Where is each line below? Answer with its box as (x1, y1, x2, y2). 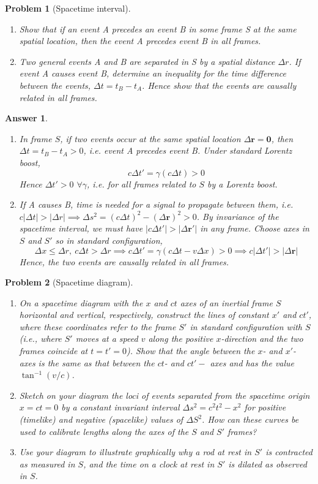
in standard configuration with (190, 320, 302, 333)
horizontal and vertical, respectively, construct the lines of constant (19, 308, 269, 321)
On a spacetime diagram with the (19, 296, 143, 309)
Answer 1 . (5, 112, 48, 124)
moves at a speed (75, 332, 138, 345)
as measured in (19, 457, 75, 470)
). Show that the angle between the (127, 344, 255, 357)
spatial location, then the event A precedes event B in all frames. (19, 34, 261, 47)
